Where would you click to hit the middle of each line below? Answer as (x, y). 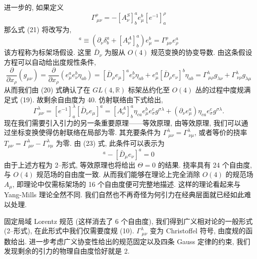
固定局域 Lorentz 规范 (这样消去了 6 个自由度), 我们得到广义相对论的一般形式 (128, 221)
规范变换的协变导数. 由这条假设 (202, 52)
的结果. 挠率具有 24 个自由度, (205, 164)
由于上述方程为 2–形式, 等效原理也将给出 (70, 164)
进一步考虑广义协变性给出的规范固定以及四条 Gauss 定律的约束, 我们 (140, 241)
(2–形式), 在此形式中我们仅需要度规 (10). (69, 231)
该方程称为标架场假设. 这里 (48, 52)
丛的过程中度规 (220, 90)
